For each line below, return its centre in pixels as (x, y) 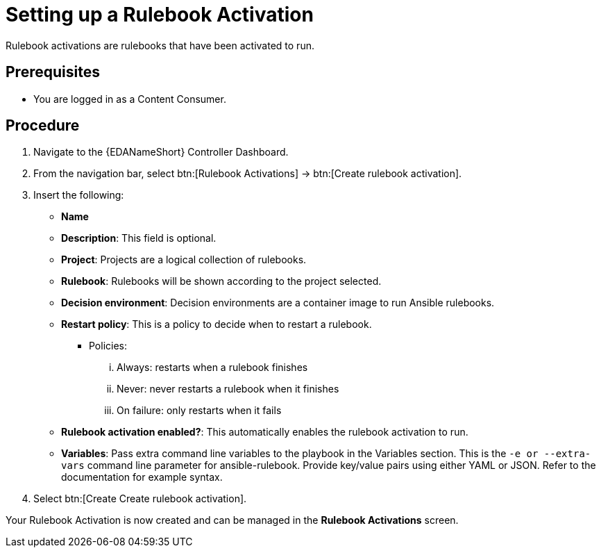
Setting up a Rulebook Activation (160, 15)
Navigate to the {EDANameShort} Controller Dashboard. (161, 152)
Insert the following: (79, 195)
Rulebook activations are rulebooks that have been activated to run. (160, 45)
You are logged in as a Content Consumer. (130, 99)
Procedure (43, 126)
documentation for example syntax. (142, 477)
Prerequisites (53, 72)
